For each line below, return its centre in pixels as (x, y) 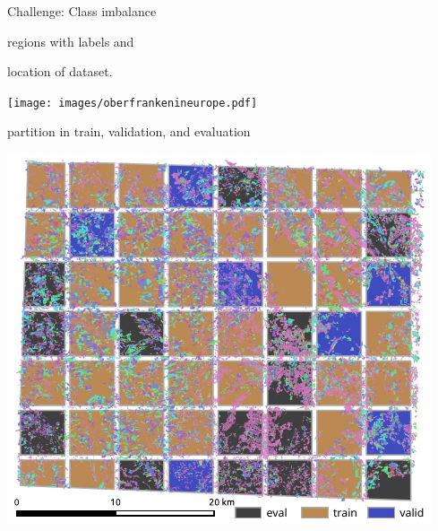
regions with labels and (71, 41)
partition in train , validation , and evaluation (129, 131)
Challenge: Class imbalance (82, 11)
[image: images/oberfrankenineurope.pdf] (133, 103)
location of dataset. (60, 71)
